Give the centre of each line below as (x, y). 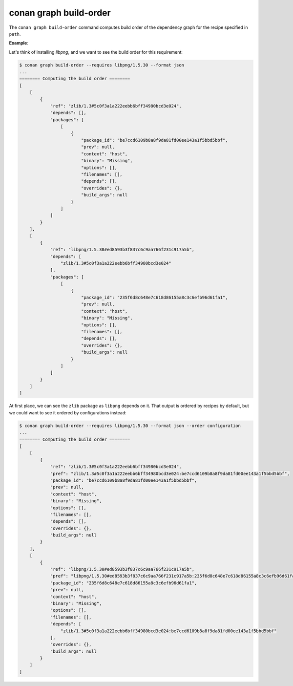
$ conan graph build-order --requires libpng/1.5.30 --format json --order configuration (130, 426)
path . (15, 34)
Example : (19, 43)
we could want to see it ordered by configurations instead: (68, 412)
